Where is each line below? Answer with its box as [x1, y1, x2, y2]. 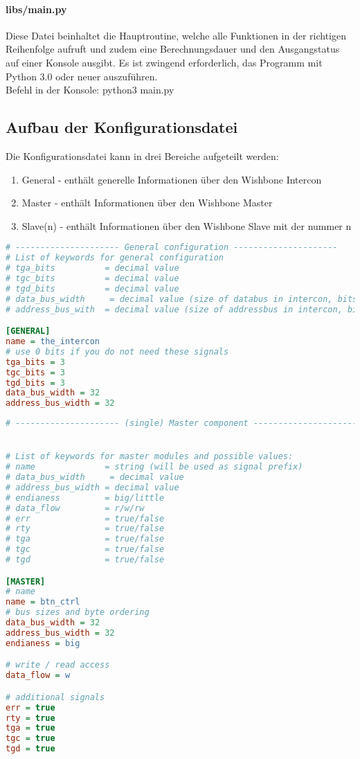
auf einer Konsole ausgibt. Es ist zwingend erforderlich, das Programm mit [6, 55, 323, 69]
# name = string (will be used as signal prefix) [6, 462, 303, 472]
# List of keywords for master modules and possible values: [6, 452, 294, 462]
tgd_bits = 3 [6, 377, 65, 388]
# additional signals [6, 692, 105, 702]
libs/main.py [6, 1, 67, 16]
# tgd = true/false [6, 555, 165, 565]
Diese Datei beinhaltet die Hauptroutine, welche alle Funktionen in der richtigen [6, 28, 346, 42]
